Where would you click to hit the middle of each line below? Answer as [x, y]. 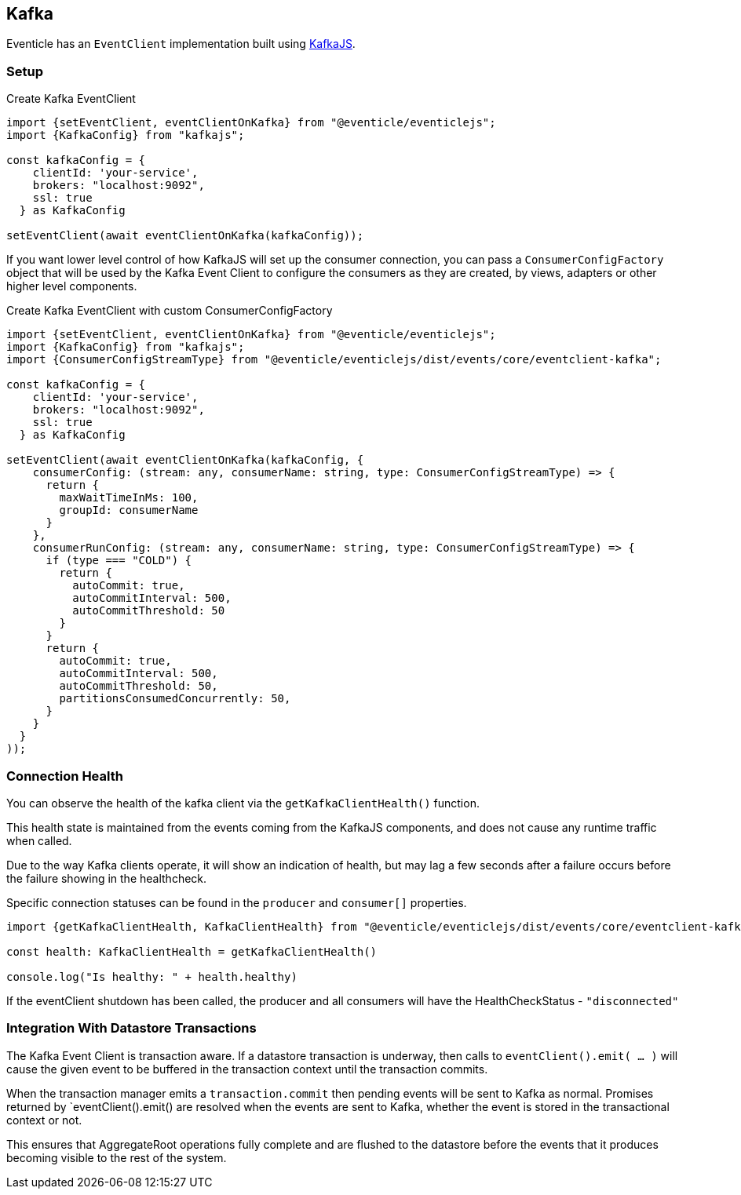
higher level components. [72, 286]
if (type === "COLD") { [119, 561]
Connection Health [65, 776]
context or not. [44, 1120]
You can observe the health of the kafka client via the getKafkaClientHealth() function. [243, 803]
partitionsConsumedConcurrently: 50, [175, 699]
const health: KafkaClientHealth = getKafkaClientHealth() [192, 951]
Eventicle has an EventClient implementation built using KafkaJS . [181, 44]
